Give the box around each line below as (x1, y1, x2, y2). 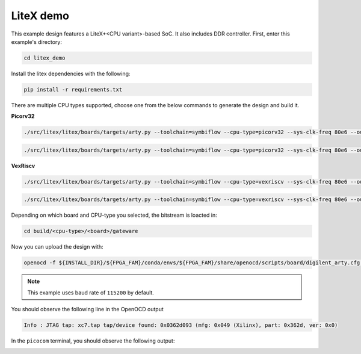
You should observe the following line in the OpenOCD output (11, 306, 164, 313)
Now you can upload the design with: (11, 243, 103, 250)
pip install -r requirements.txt (23, 86, 123, 93)
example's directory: (11, 38, 63, 45)
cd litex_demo (23, 54, 66, 61)
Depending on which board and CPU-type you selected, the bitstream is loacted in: (11, 211, 218, 219)
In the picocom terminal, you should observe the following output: (11, 337, 175, 344)
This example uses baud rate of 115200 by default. (27, 289, 155, 296)
